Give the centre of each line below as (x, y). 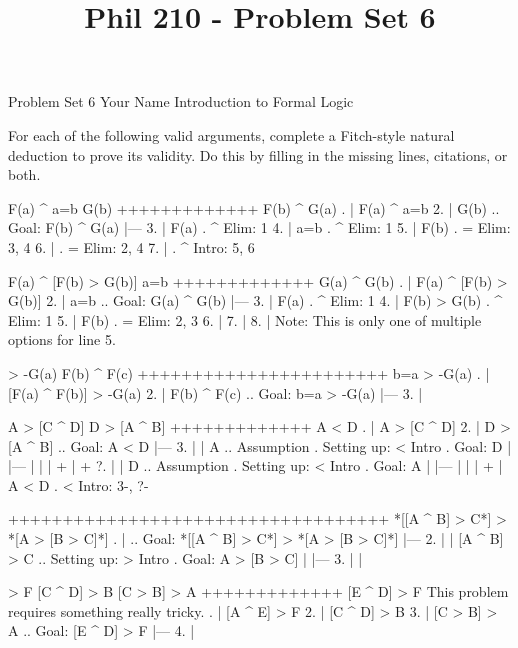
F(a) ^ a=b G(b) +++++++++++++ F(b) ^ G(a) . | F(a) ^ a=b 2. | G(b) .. (254, 207)
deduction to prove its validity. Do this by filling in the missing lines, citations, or (258, 154)
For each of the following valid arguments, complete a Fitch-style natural (231, 134)
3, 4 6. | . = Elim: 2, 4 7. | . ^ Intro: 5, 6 (131, 246)
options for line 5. (62, 339)
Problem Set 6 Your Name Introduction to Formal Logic (181, 101)
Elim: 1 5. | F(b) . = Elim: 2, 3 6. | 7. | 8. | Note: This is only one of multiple (245, 319)
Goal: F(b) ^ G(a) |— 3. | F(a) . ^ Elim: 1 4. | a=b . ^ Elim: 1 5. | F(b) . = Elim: (259, 227)
